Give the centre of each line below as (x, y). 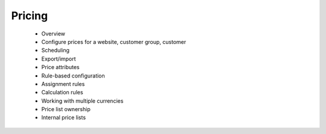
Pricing (30, 16)
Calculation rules (62, 93)
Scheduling (55, 50)
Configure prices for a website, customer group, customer (114, 41)
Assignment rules (63, 84)
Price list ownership (66, 109)
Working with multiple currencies (82, 101)
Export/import (59, 59)
